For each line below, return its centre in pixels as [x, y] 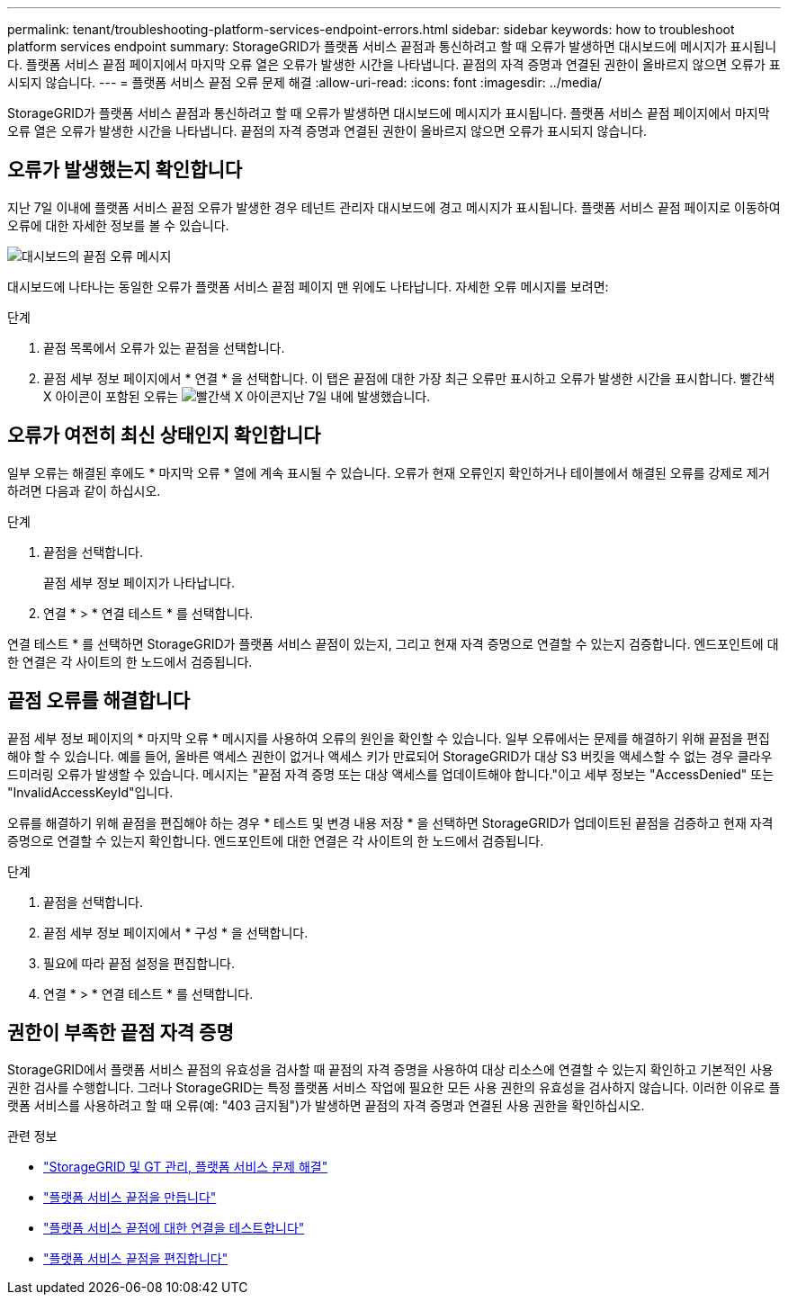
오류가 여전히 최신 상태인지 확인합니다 [164, 435]
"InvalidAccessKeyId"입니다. [90, 792]
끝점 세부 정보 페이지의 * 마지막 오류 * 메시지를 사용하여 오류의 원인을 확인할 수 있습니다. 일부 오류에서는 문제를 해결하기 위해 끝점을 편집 [389, 738]
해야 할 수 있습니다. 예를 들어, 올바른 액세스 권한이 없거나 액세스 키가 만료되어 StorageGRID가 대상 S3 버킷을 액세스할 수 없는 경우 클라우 [390, 756]
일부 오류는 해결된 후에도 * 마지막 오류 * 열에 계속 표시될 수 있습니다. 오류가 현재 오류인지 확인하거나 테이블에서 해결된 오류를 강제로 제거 [389, 472]
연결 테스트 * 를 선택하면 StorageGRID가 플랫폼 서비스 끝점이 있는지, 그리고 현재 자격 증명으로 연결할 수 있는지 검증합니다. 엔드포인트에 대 [393, 643]
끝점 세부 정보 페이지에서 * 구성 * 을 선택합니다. [176, 932]
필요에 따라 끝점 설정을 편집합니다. [139, 963]
